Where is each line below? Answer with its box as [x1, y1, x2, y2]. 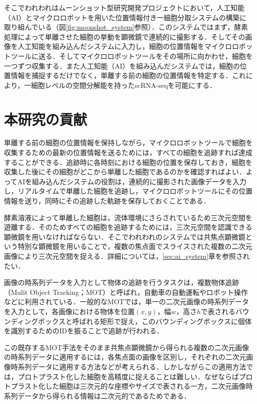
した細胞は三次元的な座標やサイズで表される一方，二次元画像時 [45, 381, 253, 391]
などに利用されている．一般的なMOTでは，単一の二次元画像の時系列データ [4, 296, 249, 307]
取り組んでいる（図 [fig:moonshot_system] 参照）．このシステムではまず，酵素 [4, 22, 248, 32]
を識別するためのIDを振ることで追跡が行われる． [4, 325, 164, 336]
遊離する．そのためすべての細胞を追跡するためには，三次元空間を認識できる [4, 222, 253, 232]
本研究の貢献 [4, 109, 87, 129]
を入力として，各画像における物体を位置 [4, 306, 135, 316]
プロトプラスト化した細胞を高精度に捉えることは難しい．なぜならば [17, 371, 239, 381]
